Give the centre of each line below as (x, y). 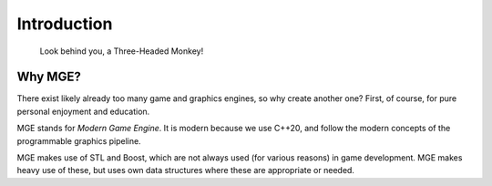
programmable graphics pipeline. (79, 140)
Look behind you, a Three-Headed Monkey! (122, 51)
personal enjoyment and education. (83, 111)
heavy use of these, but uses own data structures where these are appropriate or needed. (186, 170)
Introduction (65, 24)
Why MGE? (49, 77)
